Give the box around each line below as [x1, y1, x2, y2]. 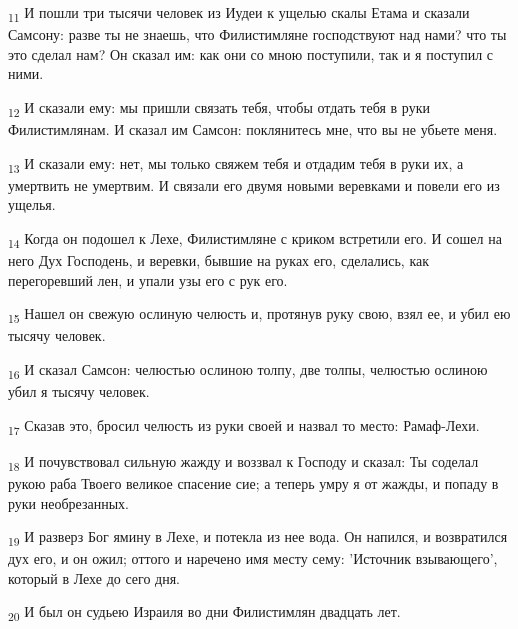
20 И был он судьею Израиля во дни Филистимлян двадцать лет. [8, 601, 401, 625]
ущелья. [8, 194, 56, 215]
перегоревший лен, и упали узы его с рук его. [8, 269, 288, 290]
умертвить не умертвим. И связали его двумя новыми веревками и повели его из [8, 174, 500, 195]
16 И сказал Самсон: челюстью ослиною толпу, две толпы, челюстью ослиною [8, 358, 488, 382]
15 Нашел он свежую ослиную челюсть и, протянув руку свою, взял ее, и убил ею [8, 303, 511, 327]
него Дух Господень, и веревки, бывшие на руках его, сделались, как [8, 250, 430, 271]
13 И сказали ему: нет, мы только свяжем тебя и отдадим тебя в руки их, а [8, 152, 464, 176]
